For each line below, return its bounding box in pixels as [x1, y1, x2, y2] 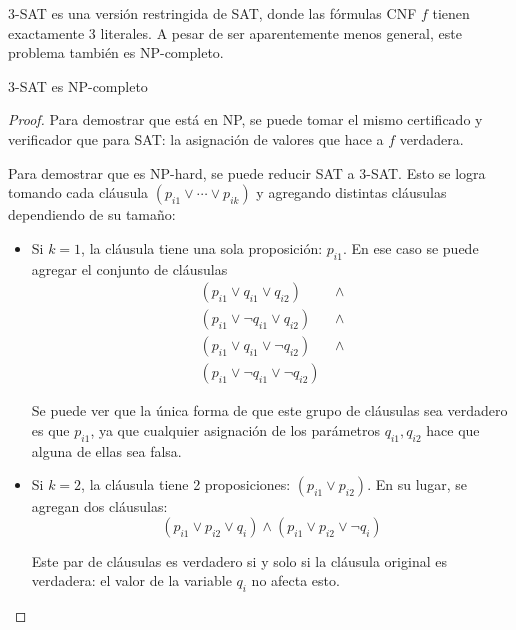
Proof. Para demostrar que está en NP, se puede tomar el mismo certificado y [8, 109, 483, 130]
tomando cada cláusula [8, 182, 149, 203]
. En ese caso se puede [342, 237, 479, 258]
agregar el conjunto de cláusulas [31, 258, 228, 279]
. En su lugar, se [367, 474, 468, 495]
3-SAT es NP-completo [8, 75, 148, 96]
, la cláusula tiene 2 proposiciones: [81, 474, 291, 495]
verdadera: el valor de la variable [31, 570, 232, 591]
